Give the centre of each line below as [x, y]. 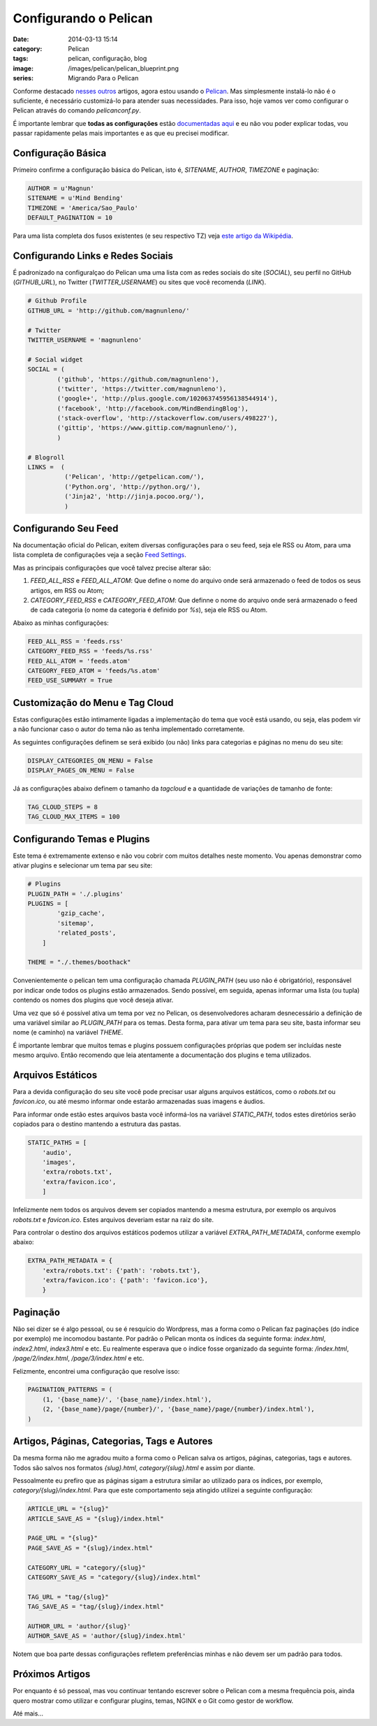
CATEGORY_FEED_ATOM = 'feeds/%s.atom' [94, 670]
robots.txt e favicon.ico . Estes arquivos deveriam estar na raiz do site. [113, 1219]
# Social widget [56, 359]
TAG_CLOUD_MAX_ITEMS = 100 [74, 817]
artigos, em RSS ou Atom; [67, 590]
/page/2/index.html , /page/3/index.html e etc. [79, 1358]
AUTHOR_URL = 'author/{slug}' [79, 1626]
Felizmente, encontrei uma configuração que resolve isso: [96, 1371]
